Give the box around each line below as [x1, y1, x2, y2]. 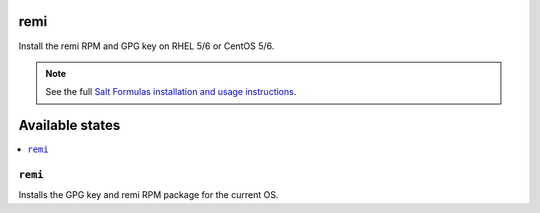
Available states [18, 117, 121, 134]
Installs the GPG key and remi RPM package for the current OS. [18, 189, 279, 201]
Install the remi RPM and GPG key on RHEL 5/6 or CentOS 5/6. [18, 40, 275, 52]
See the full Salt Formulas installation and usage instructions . [45, 86, 297, 98]
